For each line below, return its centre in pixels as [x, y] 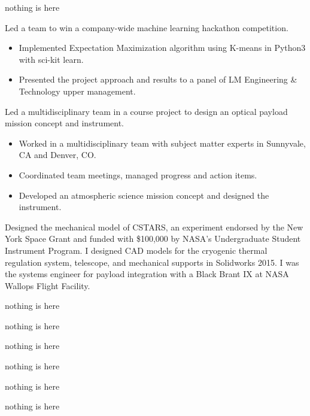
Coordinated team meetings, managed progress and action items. [138, 174]
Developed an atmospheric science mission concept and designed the [144, 195]
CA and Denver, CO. [57, 155]
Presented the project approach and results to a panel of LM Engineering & [158, 79]
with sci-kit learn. [51, 59]
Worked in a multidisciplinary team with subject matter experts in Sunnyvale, [162, 143]
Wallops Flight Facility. [48, 285]
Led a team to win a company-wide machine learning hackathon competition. [147, 27]
